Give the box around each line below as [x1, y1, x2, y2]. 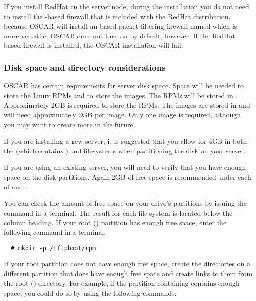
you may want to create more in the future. [4, 119, 135, 129]
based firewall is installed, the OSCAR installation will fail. [4, 40, 183, 50]
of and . [4, 181, 28, 191]
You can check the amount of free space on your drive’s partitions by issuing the [4, 198, 247, 208]
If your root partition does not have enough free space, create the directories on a [4, 259, 251, 269]
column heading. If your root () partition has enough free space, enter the [4, 217, 227, 227]
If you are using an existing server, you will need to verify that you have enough [4, 162, 246, 172]
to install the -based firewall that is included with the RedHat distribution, [4, 11, 231, 21]
